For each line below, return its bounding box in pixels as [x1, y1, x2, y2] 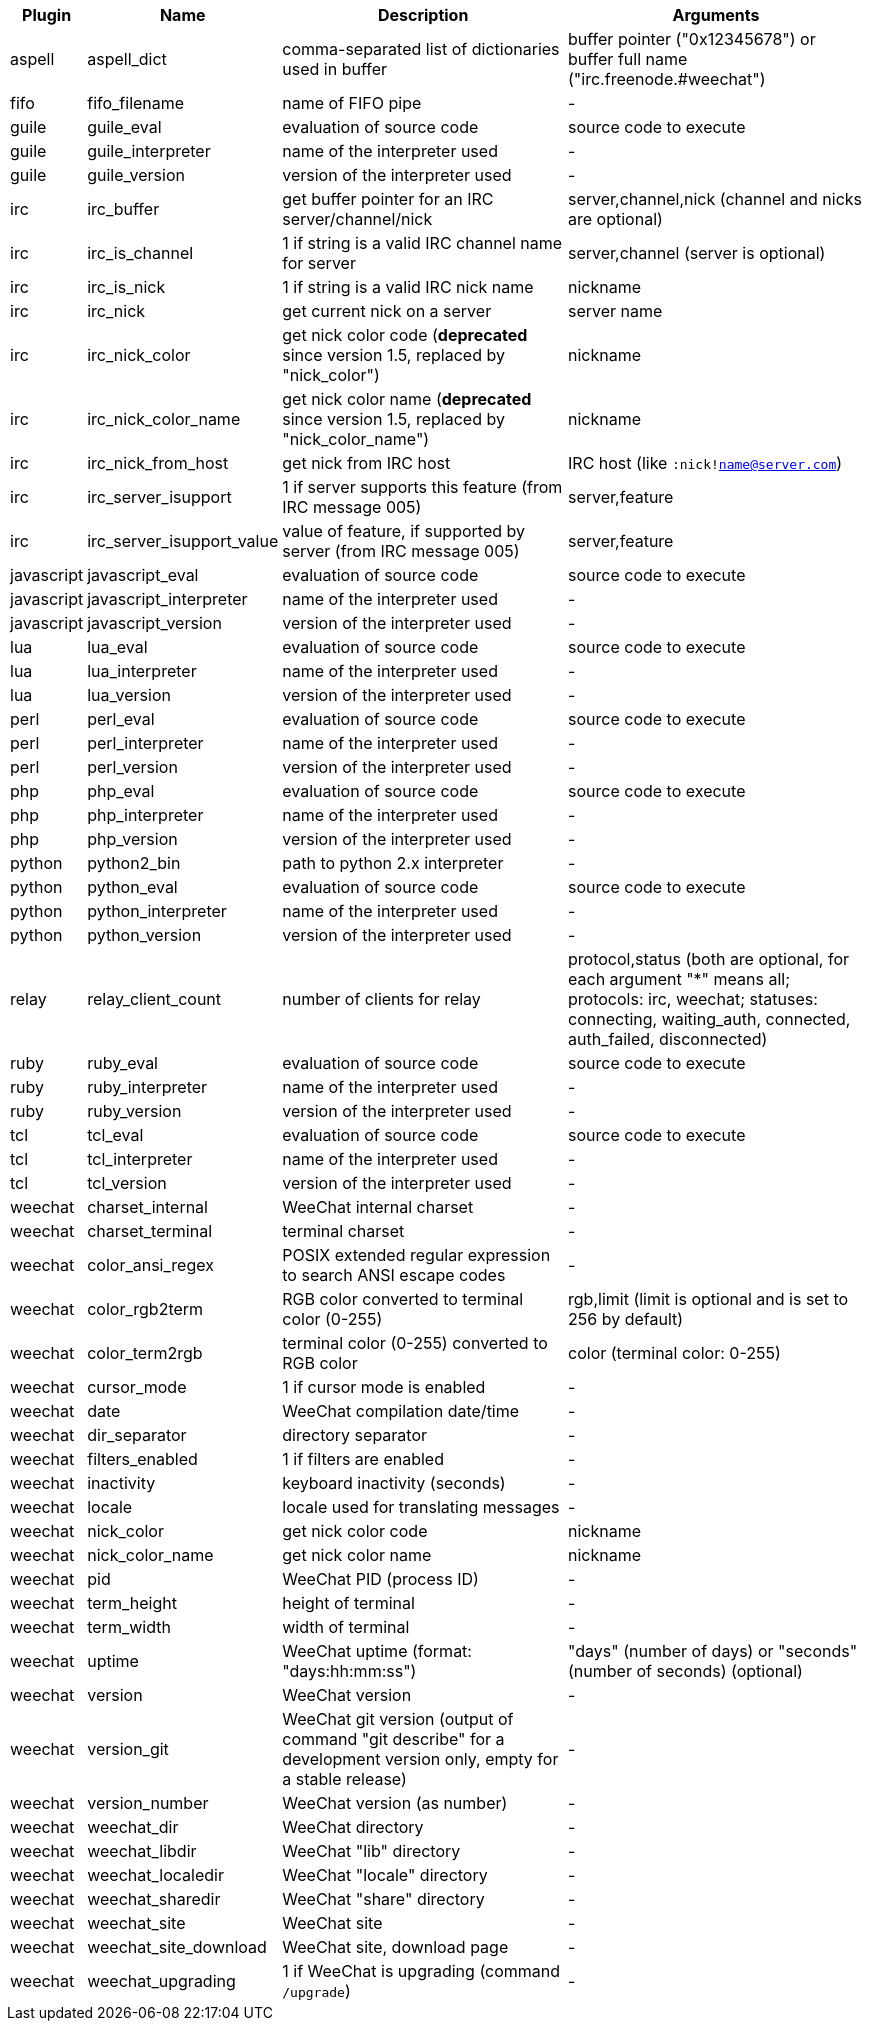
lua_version [87, 685, 171, 705]
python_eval [87, 877, 178, 897]
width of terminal [282, 1617, 410, 1637]
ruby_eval [87, 1053, 158, 1073]
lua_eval [87, 637, 148, 657]
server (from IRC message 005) [282, 541, 520, 561]
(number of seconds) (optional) [568, 1661, 803, 1681]
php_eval [87, 781, 155, 801]
